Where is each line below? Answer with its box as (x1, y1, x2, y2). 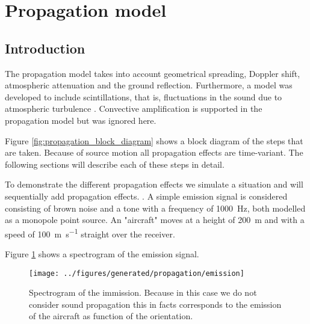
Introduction (5, 38, 85, 57)
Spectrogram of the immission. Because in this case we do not (29, 286, 257, 299)
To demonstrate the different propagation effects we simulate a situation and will (5, 178, 303, 191)
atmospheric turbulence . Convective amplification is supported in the (5, 102, 262, 115)
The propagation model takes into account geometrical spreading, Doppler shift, (5, 67, 300, 79)
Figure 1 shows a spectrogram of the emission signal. (5, 247, 199, 260)
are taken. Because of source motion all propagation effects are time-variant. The (5, 146, 303, 159)
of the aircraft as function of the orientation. (29, 310, 193, 322)
